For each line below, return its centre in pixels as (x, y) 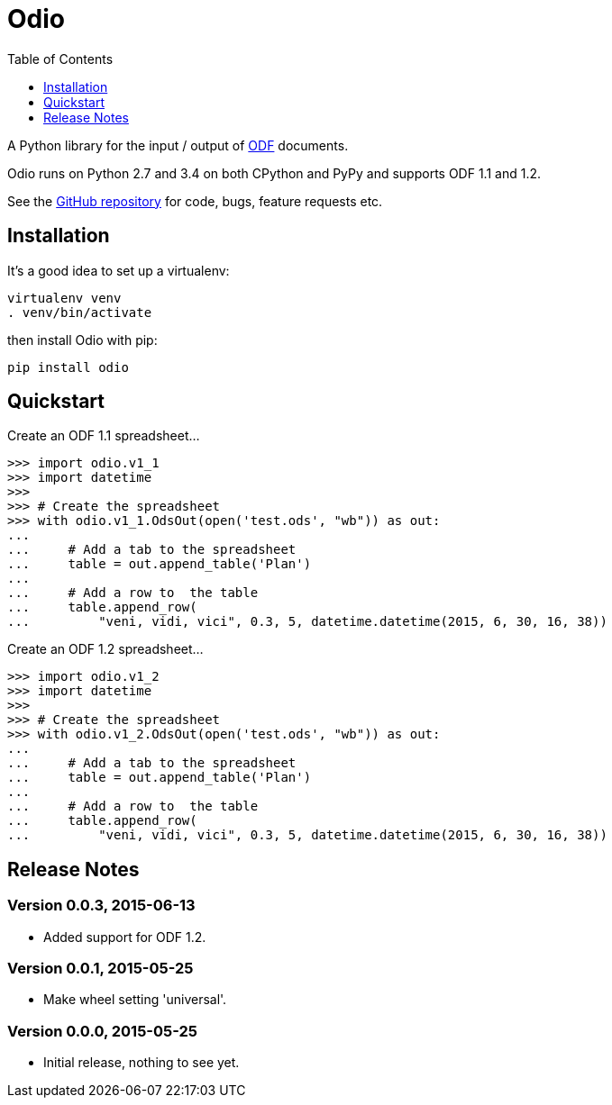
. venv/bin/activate (80, 312)
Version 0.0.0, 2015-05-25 (102, 1031)
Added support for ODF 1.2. (125, 937)
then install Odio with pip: (82, 340)
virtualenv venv (64, 298)
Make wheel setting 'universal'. (135, 1000)
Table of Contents (60, 59)
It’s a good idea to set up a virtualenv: (119, 270)
